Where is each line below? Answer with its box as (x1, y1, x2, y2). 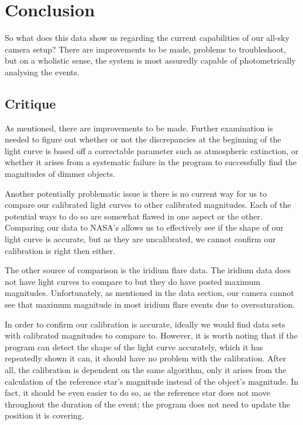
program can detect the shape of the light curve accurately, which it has (5, 340, 263, 353)
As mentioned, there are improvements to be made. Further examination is (5, 121, 273, 134)
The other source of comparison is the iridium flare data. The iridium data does (5, 264, 291, 276)
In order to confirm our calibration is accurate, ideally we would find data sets (5, 318, 285, 330)
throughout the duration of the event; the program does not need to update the (5, 398, 290, 410)
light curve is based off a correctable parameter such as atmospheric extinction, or (5, 144, 299, 156)
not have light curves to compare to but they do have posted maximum (5, 275, 260, 287)
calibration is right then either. (5, 244, 115, 256)
